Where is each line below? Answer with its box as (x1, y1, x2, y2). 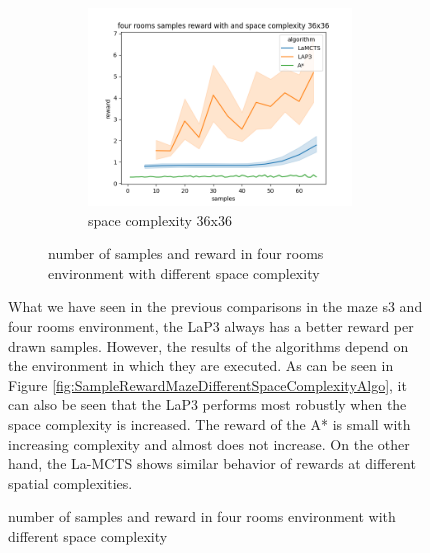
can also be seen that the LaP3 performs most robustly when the (8, 394, 407, 415)
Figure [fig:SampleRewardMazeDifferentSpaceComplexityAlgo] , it (8, 374, 407, 395)
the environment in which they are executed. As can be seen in (8, 355, 394, 376)
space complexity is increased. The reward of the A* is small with (8, 413, 411, 434)
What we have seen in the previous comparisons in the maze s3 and (8, 296, 423, 317)
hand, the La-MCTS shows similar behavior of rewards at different (8, 453, 416, 474)
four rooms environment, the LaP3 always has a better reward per (8, 315, 414, 336)
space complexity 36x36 (88, 209, 232, 230)
